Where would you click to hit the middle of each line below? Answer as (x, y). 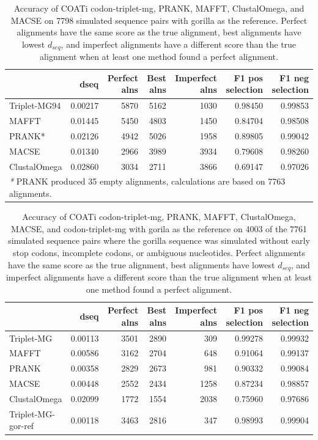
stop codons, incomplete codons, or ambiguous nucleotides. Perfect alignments (159, 252)
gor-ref (22, 426)
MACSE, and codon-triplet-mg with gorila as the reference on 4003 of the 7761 (159, 228)
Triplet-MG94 (35, 105)
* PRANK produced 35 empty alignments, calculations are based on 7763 (147, 181)
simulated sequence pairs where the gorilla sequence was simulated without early (159, 240)
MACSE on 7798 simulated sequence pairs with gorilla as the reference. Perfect (159, 20)
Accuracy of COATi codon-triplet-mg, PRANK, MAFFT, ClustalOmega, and (159, 8)
